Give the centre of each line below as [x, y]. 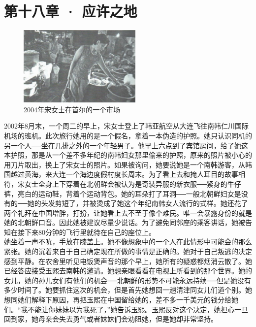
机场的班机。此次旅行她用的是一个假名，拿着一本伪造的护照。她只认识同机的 [128, 135]
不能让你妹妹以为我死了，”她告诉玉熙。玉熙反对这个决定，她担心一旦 [138, 309]
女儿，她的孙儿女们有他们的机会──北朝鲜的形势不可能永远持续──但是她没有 [128, 280]
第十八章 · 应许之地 [71, 11]
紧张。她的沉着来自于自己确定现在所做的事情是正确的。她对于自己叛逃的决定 [128, 251]
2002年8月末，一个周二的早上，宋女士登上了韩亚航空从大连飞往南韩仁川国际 [126, 126]
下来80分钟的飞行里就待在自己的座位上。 [90, 232]
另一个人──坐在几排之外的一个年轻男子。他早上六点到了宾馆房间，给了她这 [126, 145]
